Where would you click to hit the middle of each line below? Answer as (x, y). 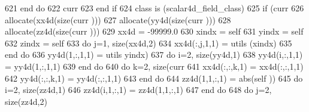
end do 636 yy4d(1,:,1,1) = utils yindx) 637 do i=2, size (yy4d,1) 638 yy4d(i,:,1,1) (154, 55)
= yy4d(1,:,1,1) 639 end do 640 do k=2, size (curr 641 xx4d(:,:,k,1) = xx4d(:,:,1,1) (154, 66)
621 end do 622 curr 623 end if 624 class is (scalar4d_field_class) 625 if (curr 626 (154, 8)
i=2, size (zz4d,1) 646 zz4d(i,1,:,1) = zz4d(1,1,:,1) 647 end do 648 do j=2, (138, 90)
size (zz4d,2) (26, 101)
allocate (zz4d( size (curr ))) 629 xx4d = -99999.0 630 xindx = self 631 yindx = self (154, 31)
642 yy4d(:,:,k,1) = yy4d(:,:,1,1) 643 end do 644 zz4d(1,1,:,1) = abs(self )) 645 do (154, 78)
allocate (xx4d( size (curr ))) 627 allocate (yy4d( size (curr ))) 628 (118, 19)
